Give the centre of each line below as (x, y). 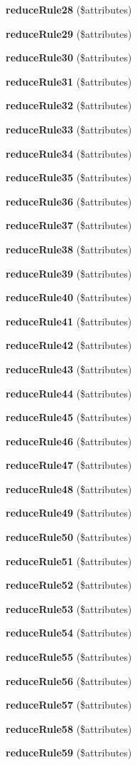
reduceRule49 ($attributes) (69, 513)
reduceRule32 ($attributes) (69, 105)
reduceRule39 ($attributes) (69, 273)
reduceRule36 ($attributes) (69, 201)
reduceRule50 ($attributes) (69, 537)
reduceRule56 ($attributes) (69, 680)
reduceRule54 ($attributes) (69, 633)
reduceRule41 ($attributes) (69, 321)
